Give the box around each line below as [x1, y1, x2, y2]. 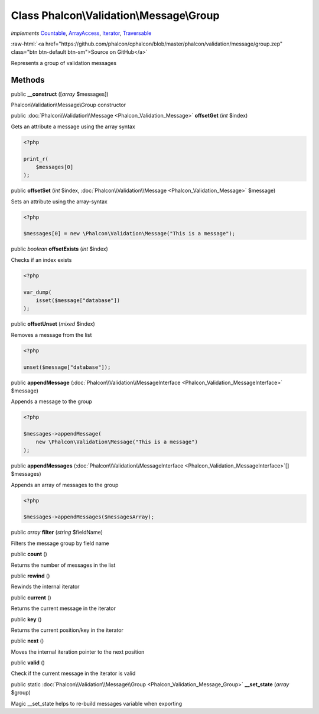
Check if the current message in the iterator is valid [11, 670, 136, 677]
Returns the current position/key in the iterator [11, 627, 123, 634]
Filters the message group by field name [11, 540, 109, 547]
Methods [11, 74, 45, 85]
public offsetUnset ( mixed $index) [11, 320, 96, 327]
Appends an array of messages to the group [11, 481, 119, 488]
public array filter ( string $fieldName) [11, 529, 103, 536]
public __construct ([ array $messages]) [11, 90, 109, 98]
